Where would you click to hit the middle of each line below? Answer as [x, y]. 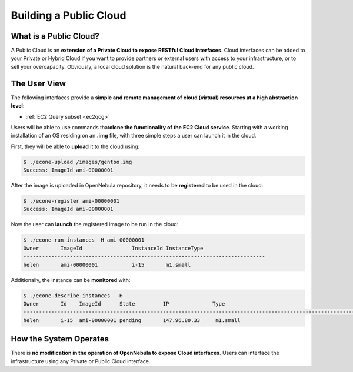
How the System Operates [60, 339]
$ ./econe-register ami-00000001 [71, 201]
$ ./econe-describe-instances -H [73, 296]
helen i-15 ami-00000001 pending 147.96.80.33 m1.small [132, 320]
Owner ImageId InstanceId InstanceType [113, 248]
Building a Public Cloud [69, 15]
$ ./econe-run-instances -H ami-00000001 [84, 240]
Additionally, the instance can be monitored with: [71, 280]
